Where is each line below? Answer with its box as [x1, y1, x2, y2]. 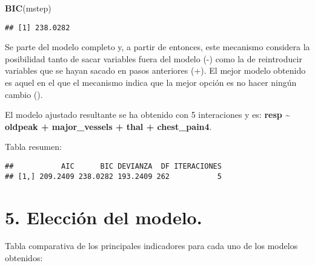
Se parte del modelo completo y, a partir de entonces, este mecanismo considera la [5, 41, 310, 53]
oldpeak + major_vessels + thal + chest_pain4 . [5, 120, 212, 132]
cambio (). [5, 88, 43, 100]
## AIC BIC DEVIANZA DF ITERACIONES [5, 162, 222, 170]
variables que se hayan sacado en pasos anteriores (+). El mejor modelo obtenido [5, 64, 306, 77]
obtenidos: [5, 251, 43, 264]
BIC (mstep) [5, 2, 51, 14]
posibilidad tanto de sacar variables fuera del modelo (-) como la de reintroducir [5, 52, 302, 65]
